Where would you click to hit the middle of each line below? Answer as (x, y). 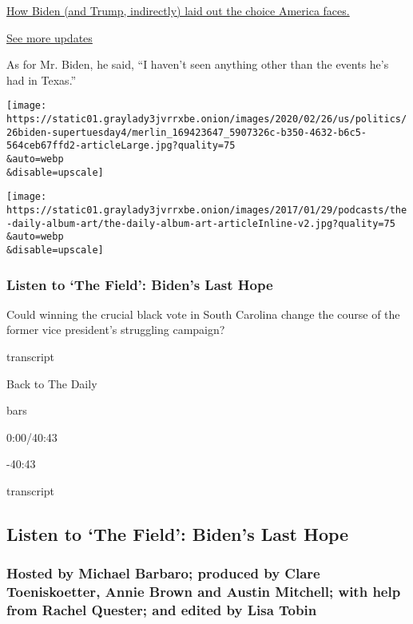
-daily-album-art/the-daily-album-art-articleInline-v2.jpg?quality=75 (201, 223)
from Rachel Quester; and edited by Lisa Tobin (162, 610)
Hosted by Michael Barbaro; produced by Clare (163, 573)
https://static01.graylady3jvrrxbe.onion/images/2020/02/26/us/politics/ (207, 119)
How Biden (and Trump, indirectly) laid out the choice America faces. (178, 10)
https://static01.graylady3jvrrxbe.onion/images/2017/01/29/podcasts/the (207, 210)
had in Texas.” (42, 79)
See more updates (50, 37)
